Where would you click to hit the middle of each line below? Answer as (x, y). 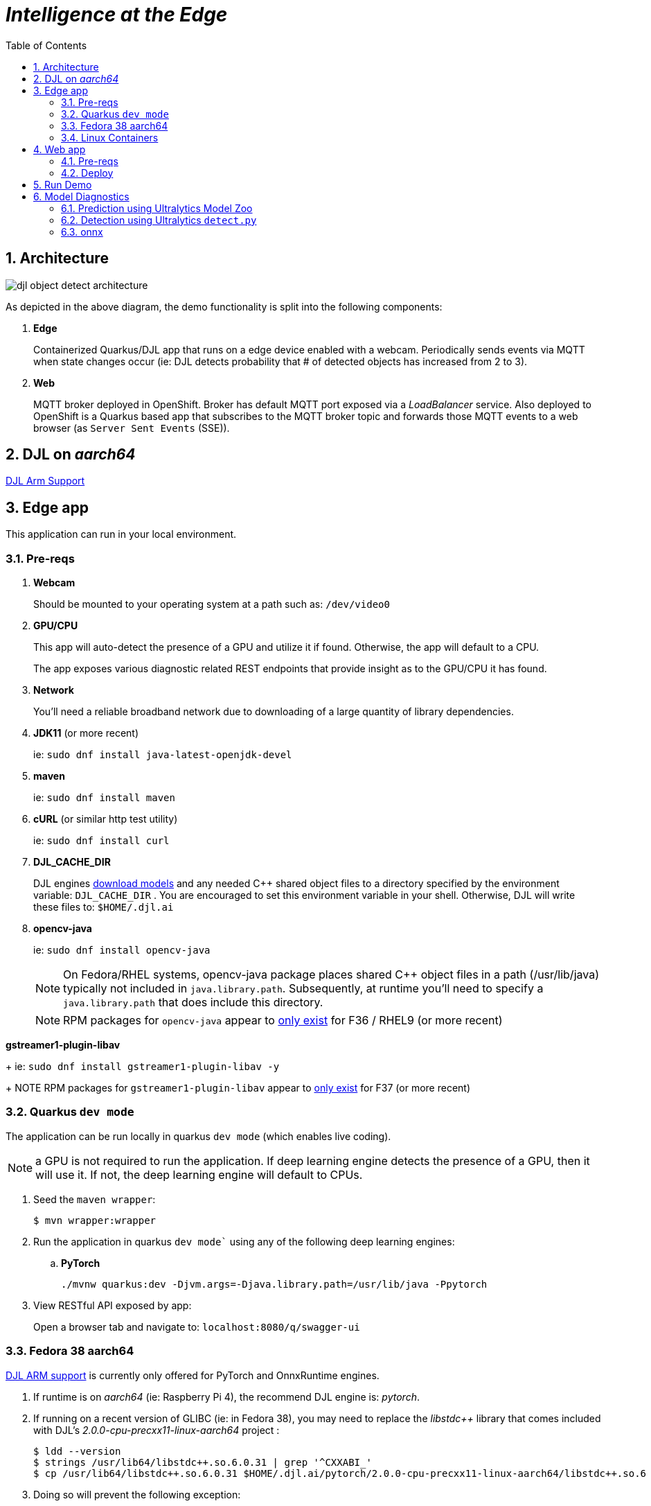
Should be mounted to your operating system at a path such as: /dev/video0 (212, 604)
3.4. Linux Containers (110, 137)
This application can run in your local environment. (121, 534)
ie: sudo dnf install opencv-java (122, 950)
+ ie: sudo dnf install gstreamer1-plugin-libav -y (143, 1067)
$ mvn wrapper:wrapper (95, 1220)
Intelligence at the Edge (117, 15)
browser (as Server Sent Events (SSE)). (132, 428)
